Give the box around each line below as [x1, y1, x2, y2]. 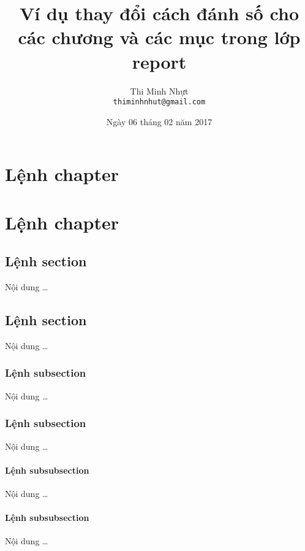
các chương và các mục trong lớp [18, 25, 301, 50]
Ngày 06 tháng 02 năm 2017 [106, 115, 213, 128]
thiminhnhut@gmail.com [113, 98, 206, 107]
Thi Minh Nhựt [130, 84, 189, 97]
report [132, 48, 187, 74]
